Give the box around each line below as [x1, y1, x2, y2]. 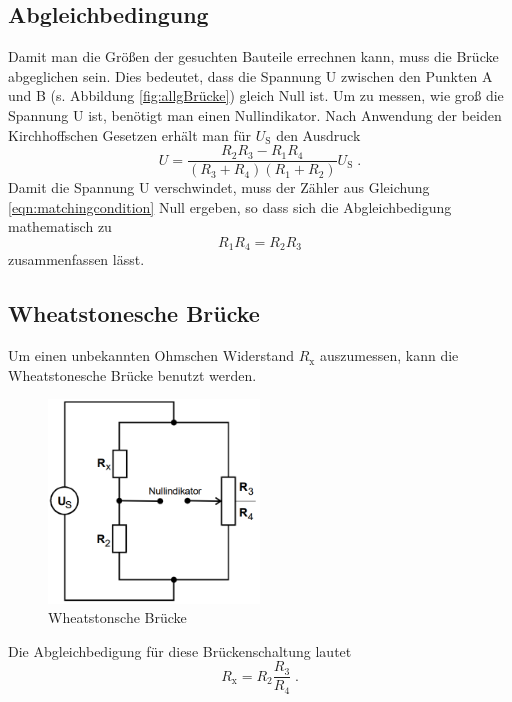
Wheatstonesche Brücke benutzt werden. [8, 364, 257, 385]
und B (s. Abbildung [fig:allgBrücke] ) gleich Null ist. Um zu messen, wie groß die [8, 85, 504, 106]
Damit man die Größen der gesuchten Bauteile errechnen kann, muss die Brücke [8, 46, 499, 67]
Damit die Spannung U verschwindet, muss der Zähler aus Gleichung [8, 177, 430, 198]
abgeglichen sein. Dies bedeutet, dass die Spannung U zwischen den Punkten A [8, 65, 493, 86]
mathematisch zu [8, 216, 112, 237]
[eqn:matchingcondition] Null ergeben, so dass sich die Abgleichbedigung [8, 196, 452, 217]
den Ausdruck [276, 124, 361, 145]
